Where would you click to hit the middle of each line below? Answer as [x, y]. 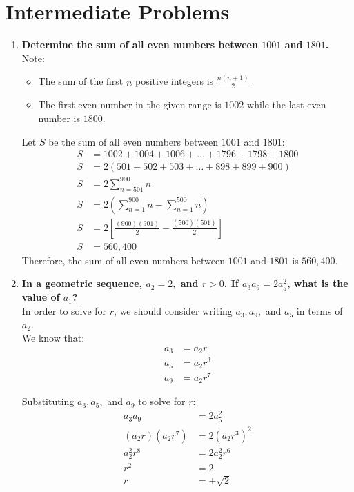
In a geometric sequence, [82, 283]
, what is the [317, 283]
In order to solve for [64, 311]
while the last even [287, 105]
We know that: [53, 338]
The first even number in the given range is [130, 105]
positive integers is [175, 81]
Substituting [48, 401]
